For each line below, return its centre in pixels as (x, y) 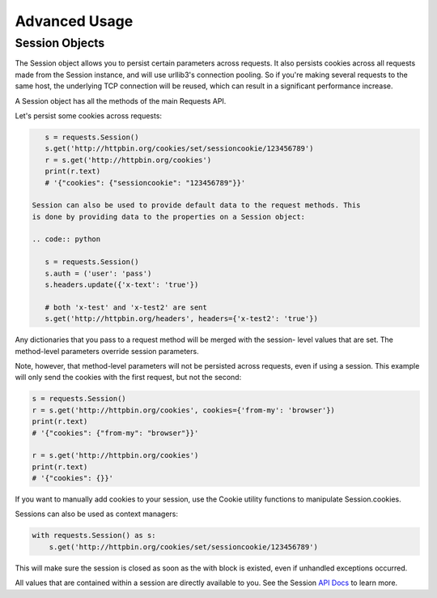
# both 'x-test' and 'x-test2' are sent (126, 307)
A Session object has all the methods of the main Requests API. (121, 100)
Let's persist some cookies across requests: (88, 115)
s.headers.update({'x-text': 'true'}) (122, 285)
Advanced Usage (74, 21)
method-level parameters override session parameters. (107, 351)
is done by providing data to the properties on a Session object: (169, 216)
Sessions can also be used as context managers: (96, 514)
